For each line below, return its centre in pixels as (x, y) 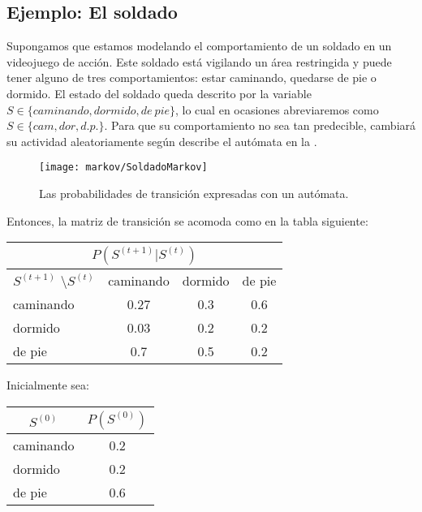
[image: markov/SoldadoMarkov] (123, 168)
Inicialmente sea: (48, 385)
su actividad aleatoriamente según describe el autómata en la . (162, 141)
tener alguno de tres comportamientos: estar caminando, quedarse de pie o (192, 77)
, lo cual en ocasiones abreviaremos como (277, 109)
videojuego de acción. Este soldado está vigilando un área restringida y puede (199, 61)
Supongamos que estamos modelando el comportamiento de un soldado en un (199, 46)
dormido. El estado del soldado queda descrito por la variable (159, 93)
